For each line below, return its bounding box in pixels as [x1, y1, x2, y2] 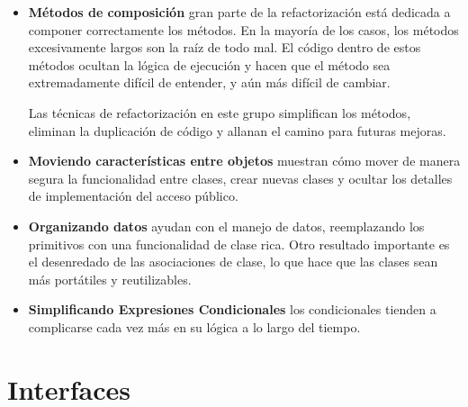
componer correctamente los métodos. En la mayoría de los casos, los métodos [28, 20, 459, 39]
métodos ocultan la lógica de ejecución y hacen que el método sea [28, 55, 391, 74]
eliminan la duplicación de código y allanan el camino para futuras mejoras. [28, 121, 446, 140]
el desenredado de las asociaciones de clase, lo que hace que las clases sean [28, 252, 438, 271]
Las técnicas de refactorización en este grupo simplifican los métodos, [28, 103, 411, 122]
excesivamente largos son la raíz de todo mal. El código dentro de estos [28, 38, 421, 57]
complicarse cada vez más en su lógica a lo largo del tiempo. [28, 317, 361, 336]
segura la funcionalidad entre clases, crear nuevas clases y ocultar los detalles [28, 168, 453, 187]
